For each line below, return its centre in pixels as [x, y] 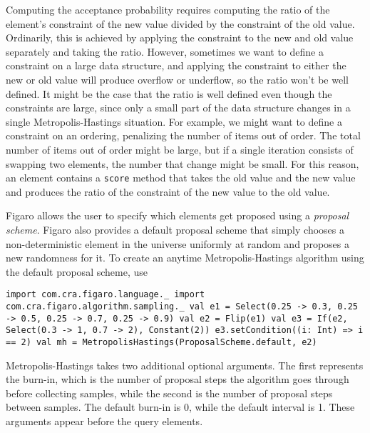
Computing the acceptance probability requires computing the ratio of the [168, 9]
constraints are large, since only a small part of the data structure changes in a [178, 108]
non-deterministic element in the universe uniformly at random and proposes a [178, 243]
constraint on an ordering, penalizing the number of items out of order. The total [183, 135]
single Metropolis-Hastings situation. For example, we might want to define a [174, 121]
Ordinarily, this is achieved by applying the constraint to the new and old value [180, 38]
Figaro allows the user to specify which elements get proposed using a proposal [178, 215]
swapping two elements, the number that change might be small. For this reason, [183, 163]
